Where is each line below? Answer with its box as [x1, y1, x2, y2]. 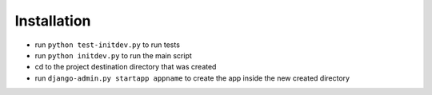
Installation [14, 12, 91, 30]
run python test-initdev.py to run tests [34, 40, 180, 49]
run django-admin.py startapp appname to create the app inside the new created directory [34, 73, 350, 83]
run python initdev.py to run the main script [34, 50, 192, 60]
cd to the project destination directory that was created [34, 62, 217, 72]
